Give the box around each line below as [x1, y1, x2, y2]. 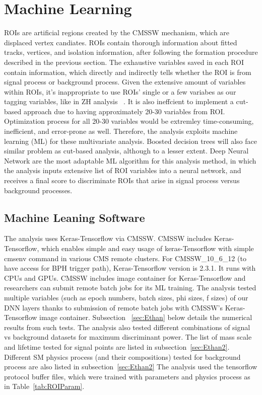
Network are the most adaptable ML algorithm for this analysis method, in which [4, 155, 256, 166]
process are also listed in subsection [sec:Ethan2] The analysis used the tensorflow [4, 361, 257, 372]
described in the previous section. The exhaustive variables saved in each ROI [4, 56, 244, 67]
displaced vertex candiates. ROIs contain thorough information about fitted [4, 37, 237, 47]
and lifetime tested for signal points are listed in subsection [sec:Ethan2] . [4, 341, 230, 352]
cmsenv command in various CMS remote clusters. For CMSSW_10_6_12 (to [4, 253, 246, 263]
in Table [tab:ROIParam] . [4, 381, 85, 391]
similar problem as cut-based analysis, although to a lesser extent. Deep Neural [4, 145, 249, 156]
